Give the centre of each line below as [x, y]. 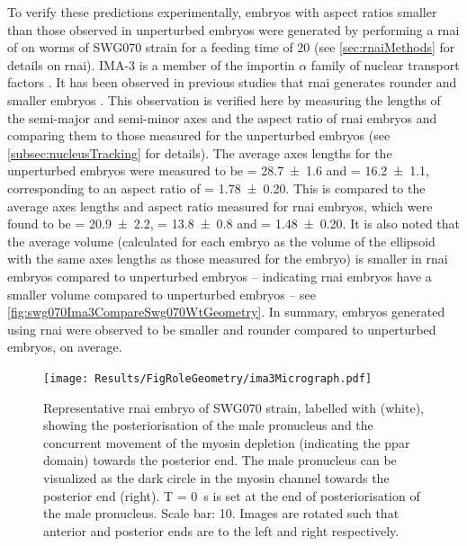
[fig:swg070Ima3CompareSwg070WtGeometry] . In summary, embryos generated [226, 312]
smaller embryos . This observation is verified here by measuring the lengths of [224, 99]
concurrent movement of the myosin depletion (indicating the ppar [227, 442]
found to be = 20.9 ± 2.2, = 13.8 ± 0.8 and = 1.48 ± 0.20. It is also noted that [234, 224]
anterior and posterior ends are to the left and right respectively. [221, 530]
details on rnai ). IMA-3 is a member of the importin [151, 64]
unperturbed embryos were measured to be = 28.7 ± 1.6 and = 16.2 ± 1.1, [218, 170]
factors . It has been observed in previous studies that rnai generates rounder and [232, 82]
